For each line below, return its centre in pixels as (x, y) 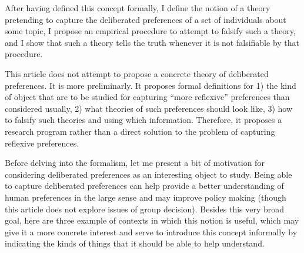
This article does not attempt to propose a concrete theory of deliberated (137, 73)
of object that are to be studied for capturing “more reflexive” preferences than (147, 97)
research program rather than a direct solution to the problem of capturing (140, 131)
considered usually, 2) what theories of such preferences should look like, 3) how (149, 108)
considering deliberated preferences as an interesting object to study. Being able (148, 174)
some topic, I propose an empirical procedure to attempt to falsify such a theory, (150, 31)
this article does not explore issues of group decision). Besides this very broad (145, 209)
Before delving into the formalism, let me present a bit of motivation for (135, 163)
